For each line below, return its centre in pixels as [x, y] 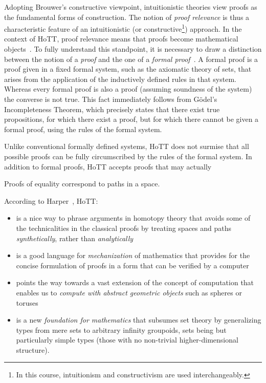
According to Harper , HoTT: [51, 200]
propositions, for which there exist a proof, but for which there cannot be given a [131, 119]
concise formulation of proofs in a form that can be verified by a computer [132, 265]
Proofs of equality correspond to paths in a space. [82, 184]
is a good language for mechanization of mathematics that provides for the [133, 255]
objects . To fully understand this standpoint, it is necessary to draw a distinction [133, 49]
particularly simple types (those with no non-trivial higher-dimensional [127, 340]
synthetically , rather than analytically [75, 238]
